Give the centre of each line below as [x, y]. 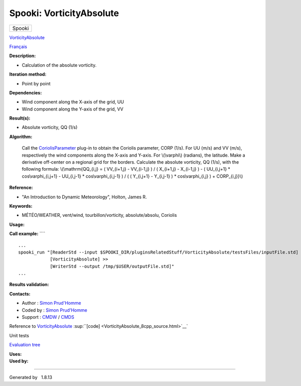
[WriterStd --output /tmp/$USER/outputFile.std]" [112, 266]
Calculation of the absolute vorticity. [59, 65]
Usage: [17, 224]
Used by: [19, 361]
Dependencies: [26, 92]
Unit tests [19, 335]
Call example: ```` [27, 234]
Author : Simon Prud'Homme [51, 303]
